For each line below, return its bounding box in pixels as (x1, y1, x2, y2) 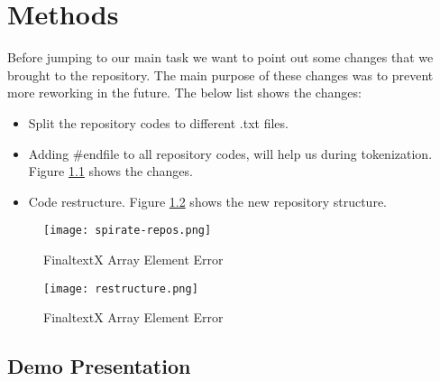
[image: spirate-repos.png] (43, 224, 212, 237)
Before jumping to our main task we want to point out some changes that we (7, 48, 434, 67)
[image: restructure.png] (43, 282, 198, 295)
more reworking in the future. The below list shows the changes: (7, 83, 362, 102)
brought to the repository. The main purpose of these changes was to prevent (7, 65, 434, 84)
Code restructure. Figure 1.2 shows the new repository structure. (28, 191, 387, 210)
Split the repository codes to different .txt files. (28, 113, 289, 132)
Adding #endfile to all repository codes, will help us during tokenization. (28, 144, 433, 163)
